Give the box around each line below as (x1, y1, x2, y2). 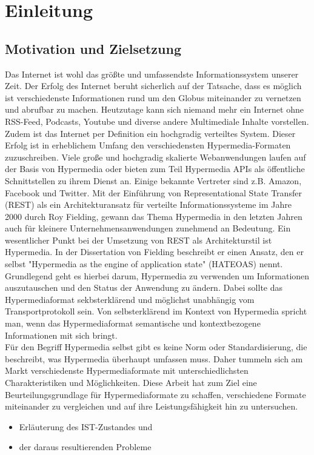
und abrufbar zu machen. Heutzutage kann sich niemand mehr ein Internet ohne (5, 103, 304, 116)
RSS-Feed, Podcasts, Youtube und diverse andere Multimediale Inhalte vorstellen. (5, 115, 309, 127)
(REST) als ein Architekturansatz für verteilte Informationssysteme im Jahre (5, 198, 292, 211)
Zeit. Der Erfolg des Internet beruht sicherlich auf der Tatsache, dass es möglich (5, 79, 302, 92)
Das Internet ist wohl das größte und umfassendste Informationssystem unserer (5, 67, 299, 80)
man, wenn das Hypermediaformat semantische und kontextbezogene (5, 317, 261, 330)
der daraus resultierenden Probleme (19, 440, 152, 453)
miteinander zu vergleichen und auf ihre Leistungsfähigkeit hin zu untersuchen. (5, 400, 298, 413)
